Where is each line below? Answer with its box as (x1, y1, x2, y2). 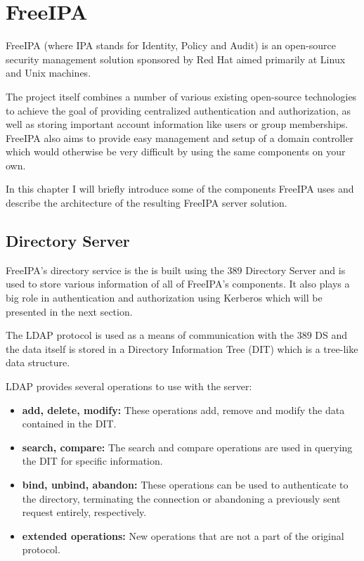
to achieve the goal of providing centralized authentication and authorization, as (6, 103, 351, 117)
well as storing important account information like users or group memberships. (6, 117, 349, 131)
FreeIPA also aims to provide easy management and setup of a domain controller (6, 130, 354, 145)
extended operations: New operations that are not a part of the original (22, 528, 344, 543)
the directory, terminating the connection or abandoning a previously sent (22, 491, 341, 505)
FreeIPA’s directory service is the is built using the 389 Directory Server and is (6, 262, 346, 277)
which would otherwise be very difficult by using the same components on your (6, 144, 346, 159)
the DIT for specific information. (22, 453, 163, 468)
